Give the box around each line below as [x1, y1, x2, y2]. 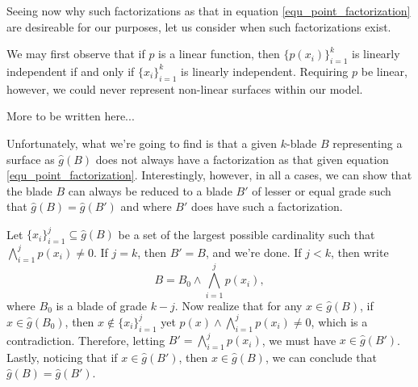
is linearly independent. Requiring [181, 62, 349, 79]
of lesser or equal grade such [252, 182, 391, 199]
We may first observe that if [6, 45, 145, 62]
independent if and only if [6, 62, 135, 79]
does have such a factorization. [190, 198, 343, 215]
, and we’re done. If [205, 243, 302, 260]
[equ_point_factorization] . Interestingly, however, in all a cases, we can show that [6, 166, 412, 183]
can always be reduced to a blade [68, 182, 232, 199]
